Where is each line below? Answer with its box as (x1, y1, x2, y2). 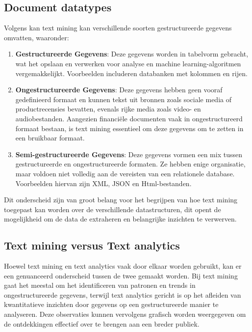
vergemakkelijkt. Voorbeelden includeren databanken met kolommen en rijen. (15, 68, 248, 78)
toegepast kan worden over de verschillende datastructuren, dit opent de (4, 204, 221, 214)
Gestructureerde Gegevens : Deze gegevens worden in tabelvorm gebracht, (15, 49, 249, 59)
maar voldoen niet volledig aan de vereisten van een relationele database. (15, 168, 235, 178)
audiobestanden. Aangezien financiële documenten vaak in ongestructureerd (15, 113, 243, 123)
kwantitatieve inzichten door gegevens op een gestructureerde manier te (4, 299, 219, 309)
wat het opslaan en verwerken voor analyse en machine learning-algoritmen (15, 58, 241, 68)
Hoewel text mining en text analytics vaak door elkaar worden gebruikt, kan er (4, 261, 242, 271)
